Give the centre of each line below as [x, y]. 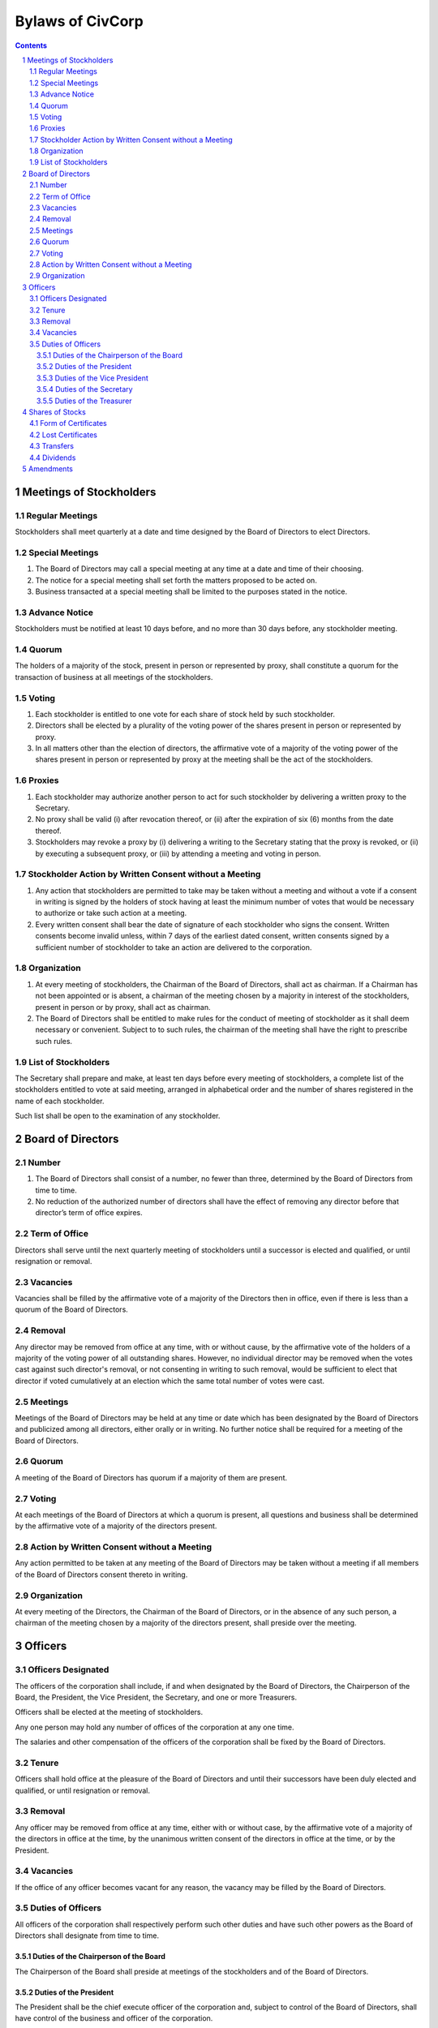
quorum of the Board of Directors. [72, 1309]
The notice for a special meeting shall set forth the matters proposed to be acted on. [176, 580]
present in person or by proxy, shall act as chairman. [123, 1007]
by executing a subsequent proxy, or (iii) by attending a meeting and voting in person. [178, 853]
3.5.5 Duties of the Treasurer [85, 401]
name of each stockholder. [60, 1101]
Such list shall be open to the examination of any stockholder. [118, 1116]
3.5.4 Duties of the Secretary [85, 389]
